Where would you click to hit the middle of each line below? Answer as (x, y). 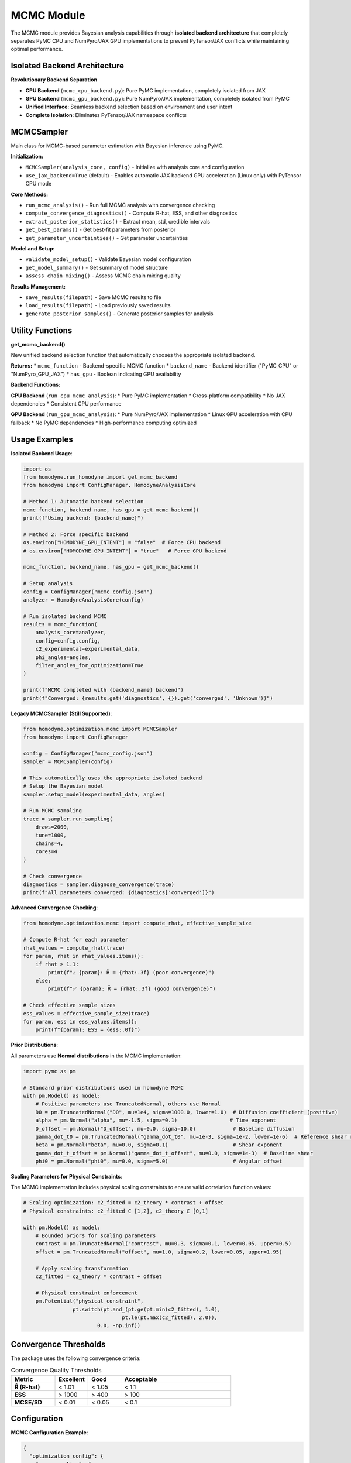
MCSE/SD (28, 1402)
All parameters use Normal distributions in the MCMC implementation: (97, 1056)
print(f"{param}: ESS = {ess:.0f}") (88, 1030)
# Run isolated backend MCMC (65, 616)
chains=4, (49, 844)
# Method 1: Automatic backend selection (83, 502)
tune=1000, (51, 835)
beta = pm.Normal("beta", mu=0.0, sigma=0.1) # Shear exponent (159, 1145)
